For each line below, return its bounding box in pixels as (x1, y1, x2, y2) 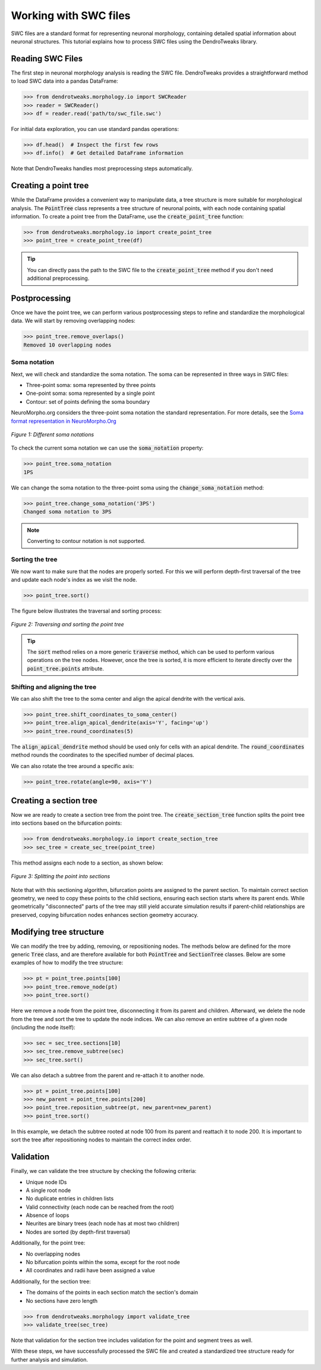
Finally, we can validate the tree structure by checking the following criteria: (11, 1168, 197, 1175)
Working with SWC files (11, 9, 131, 22)
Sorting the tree (11, 556, 58, 564)
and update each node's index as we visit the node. (11, 576, 137, 583)
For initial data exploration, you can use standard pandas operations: (11, 125, 180, 132)
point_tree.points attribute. (27, 664, 104, 672)
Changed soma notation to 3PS (23, 508, 112, 515)
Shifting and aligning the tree (11, 682, 97, 691)
